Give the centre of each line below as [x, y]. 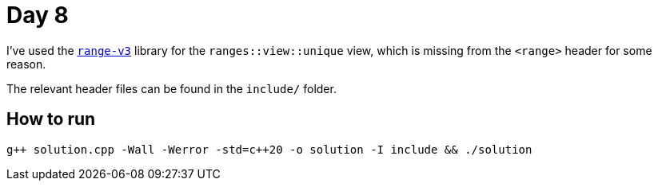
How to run [51, 119]
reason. [26, 64]
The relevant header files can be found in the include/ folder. [171, 88]
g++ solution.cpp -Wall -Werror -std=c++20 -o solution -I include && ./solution [269, 149]
